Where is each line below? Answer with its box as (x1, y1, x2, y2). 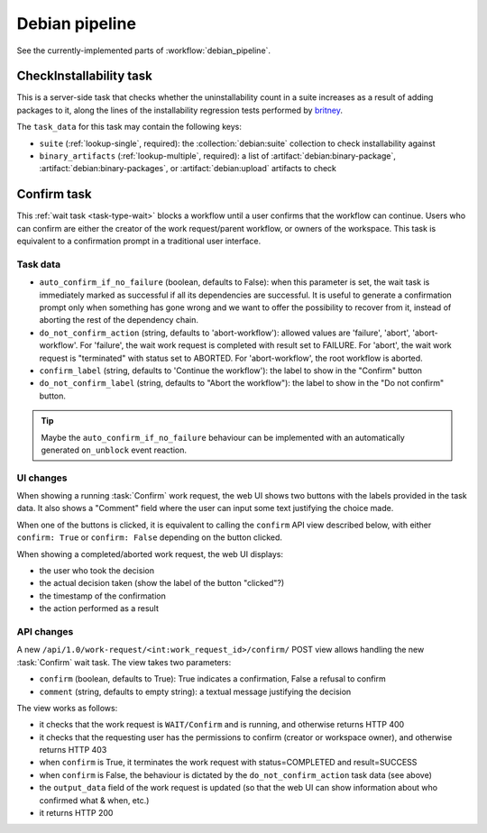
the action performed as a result (39, 603, 160, 614)
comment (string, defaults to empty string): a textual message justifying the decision (39, 686, 352, 697)
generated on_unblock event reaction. (41, 444, 187, 455)
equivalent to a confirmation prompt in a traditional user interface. (16, 235, 262, 247)
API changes (16, 625, 74, 637)
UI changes (16, 471, 68, 484)
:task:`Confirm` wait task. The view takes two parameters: (16, 656, 232, 667)
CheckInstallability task (16, 69, 152, 84)
